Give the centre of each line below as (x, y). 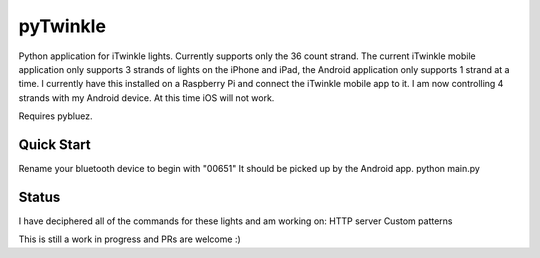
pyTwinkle (62, 26)
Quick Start (54, 144)
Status (39, 196)
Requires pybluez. (55, 116)
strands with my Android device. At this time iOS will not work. (146, 97)
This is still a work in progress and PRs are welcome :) (130, 239)
